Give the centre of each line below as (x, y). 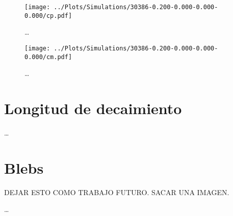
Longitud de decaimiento (93, 108)
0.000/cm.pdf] (48, 57)
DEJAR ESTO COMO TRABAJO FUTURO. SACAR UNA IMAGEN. (117, 192)
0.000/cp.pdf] (48, 16)
